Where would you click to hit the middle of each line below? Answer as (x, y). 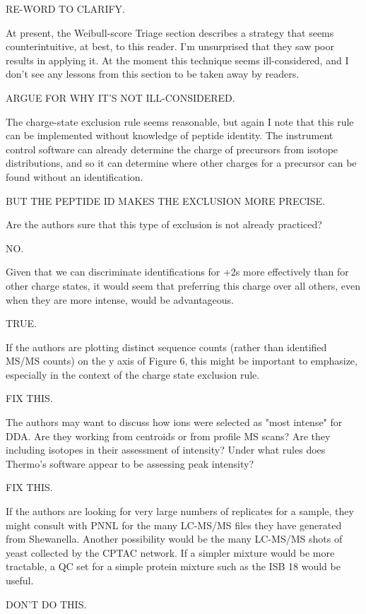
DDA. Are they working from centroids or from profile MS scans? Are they (168, 436)
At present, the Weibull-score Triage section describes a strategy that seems (170, 32)
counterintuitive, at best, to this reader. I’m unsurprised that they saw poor (170, 46)
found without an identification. (75, 176)
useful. (20, 580)
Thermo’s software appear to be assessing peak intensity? (130, 463)
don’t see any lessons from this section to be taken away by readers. (153, 74)
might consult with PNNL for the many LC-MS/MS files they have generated (174, 525)
